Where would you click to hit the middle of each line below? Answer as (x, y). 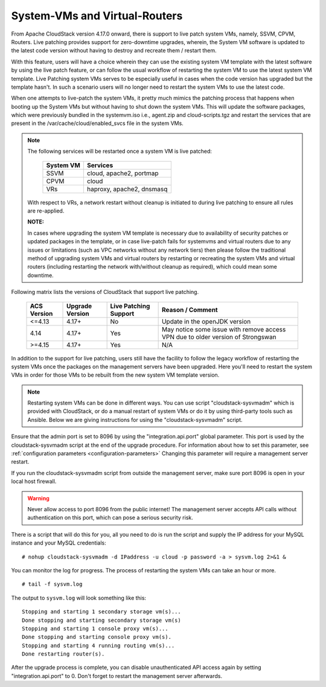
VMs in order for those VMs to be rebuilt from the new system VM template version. (115, 375)
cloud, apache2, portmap (123, 173)
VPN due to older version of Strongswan (219, 337)
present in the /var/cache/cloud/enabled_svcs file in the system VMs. (97, 123)
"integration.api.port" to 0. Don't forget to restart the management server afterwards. (117, 676)
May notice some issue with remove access (224, 329)
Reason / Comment (190, 310)
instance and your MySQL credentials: (59, 543)
